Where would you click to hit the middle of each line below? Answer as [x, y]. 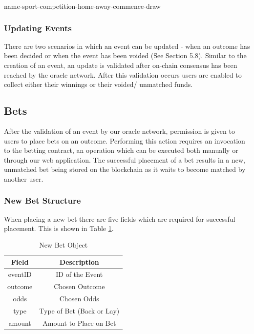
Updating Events [38, 28]
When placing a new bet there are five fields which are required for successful [120, 219]
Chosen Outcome [79, 286]
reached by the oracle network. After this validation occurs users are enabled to [123, 74]
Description [79, 261]
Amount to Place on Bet [79, 323]
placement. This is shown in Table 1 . [59, 228]
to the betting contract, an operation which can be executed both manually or [121, 150]
